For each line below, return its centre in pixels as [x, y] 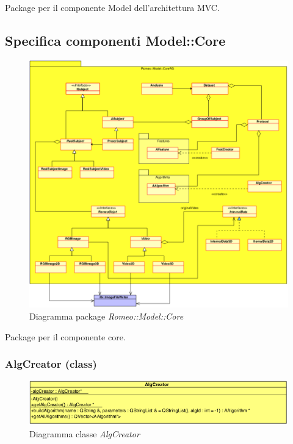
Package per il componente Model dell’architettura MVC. [112, 7]
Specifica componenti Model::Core [115, 40]
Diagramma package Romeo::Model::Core [107, 316]
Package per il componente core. [65, 336]
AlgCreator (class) [51, 364]
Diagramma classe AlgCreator [85, 434]
